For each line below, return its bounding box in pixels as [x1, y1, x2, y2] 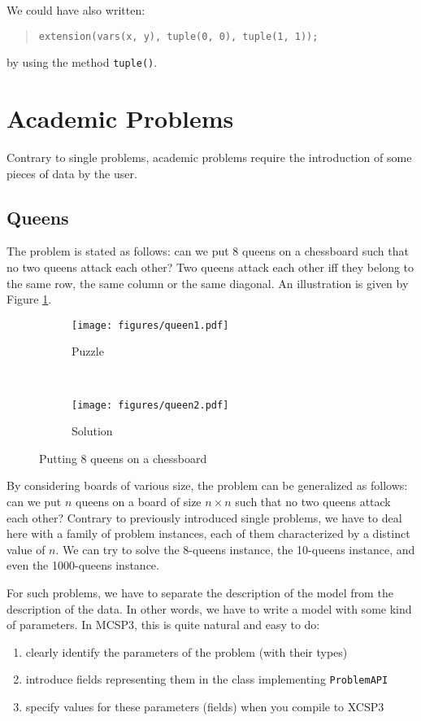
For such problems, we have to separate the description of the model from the [7, 584, 393, 601]
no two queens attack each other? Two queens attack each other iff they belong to [7, 259, 414, 276]
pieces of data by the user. [7, 164, 137, 181]
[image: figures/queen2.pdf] [72, 399, 229, 411]
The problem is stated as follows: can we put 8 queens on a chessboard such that [7, 243, 409, 260]
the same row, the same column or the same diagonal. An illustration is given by [7, 274, 409, 291]
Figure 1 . [7, 291, 52, 308]
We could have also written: [7, 2, 145, 18]
